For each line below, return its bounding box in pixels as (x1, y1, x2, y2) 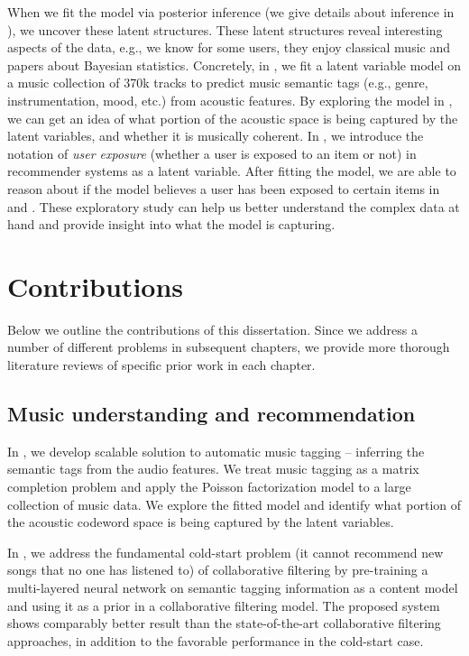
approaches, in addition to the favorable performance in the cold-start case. (7, 631, 424, 650)
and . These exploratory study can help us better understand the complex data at (7, 197, 460, 216)
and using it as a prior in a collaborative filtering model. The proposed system (7, 596, 440, 614)
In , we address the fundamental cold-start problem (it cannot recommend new (7, 542, 444, 561)
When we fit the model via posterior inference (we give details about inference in (7, 3, 455, 21)
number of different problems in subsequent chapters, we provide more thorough (7, 337, 450, 356)
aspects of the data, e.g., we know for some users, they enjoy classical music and (7, 38, 451, 57)
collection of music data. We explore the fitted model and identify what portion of (7, 494, 462, 513)
